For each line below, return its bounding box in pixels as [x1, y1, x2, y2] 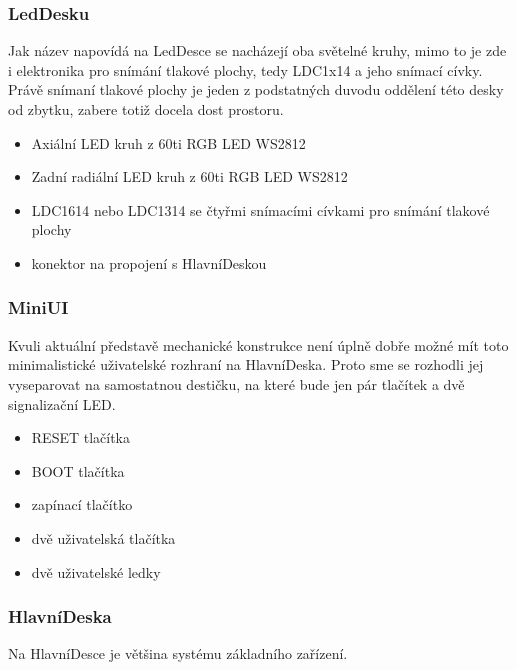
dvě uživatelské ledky [31, 561, 161, 582]
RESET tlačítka [31, 427, 131, 448]
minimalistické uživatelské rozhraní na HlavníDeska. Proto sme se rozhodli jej [8, 354, 484, 375]
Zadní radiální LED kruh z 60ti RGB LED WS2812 [31, 166, 348, 187]
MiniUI [8, 295, 69, 320]
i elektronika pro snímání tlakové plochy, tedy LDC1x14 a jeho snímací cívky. [8, 59, 483, 80]
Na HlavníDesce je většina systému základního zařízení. [8, 643, 348, 664]
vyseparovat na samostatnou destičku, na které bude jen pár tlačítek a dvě [8, 373, 465, 394]
